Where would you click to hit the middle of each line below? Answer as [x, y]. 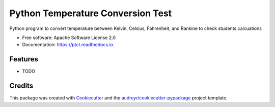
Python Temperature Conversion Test [91, 13]
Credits [21, 86]
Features [24, 59]
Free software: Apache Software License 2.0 [69, 38]
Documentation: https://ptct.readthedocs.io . [68, 45]
